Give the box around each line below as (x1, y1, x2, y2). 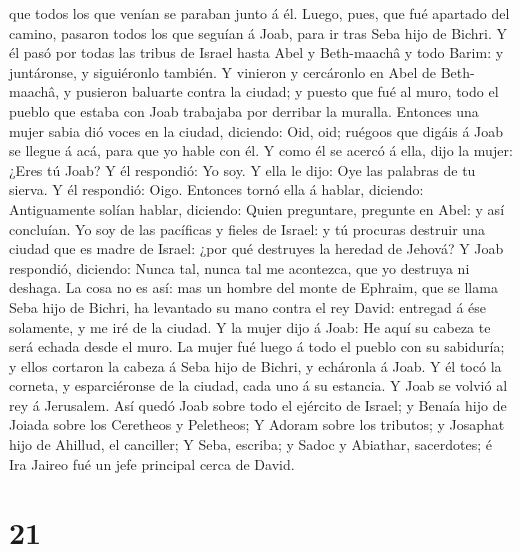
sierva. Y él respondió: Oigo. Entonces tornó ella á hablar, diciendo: (9, 179, 424, 200)
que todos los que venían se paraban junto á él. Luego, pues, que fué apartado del (9, 3, 510, 23)
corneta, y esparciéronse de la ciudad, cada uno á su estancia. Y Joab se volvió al (9, 375, 508, 396)
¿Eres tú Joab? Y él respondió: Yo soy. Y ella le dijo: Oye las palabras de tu (9, 159, 476, 180)
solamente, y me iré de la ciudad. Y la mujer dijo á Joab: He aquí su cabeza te (9, 316, 491, 337)
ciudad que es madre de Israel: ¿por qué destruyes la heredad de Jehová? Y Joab (9, 238, 504, 259)
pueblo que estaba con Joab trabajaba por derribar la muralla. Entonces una (9, 100, 479, 121)
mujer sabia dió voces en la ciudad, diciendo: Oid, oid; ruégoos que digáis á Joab (9, 120, 504, 141)
